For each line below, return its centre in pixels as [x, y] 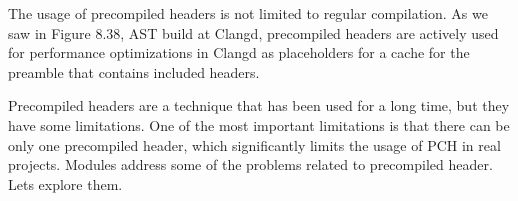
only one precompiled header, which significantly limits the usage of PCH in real [254, 144]
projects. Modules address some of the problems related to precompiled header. [250, 164]
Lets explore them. [65, 183]
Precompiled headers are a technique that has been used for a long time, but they [259, 105]
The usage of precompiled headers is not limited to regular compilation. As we [248, 13]
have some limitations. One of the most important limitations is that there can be [259, 124]
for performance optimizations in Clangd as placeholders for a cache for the [239, 52]
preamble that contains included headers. [134, 71]
